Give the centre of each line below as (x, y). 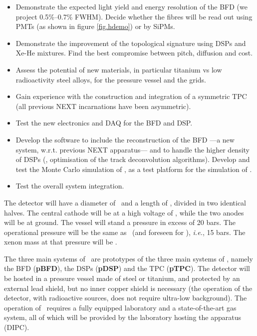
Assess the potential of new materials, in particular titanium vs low (119, 69)
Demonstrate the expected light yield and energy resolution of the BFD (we (131, 6)
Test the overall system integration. (70, 186)
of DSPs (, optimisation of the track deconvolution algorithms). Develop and (133, 159)
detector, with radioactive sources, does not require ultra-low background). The (126, 298)
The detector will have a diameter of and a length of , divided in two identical (125, 202)
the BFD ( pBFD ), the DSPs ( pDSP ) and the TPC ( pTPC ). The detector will (127, 268)
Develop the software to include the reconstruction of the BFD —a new (125, 139)
